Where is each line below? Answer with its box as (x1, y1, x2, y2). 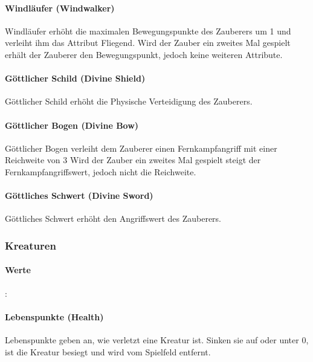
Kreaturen (5, 238, 56, 253)
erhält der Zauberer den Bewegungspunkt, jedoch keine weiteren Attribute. (5, 48, 283, 60)
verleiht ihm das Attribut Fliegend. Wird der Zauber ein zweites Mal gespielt (5, 36, 291, 49)
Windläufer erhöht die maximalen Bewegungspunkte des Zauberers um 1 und (5, 24, 291, 37)
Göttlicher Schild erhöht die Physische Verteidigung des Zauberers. (5, 95, 253, 108)
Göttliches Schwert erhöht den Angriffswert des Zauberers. (5, 212, 222, 225)
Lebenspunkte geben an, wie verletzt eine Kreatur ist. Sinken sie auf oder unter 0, (5, 333, 309, 346)
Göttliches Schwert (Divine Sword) (5, 189, 153, 202)
